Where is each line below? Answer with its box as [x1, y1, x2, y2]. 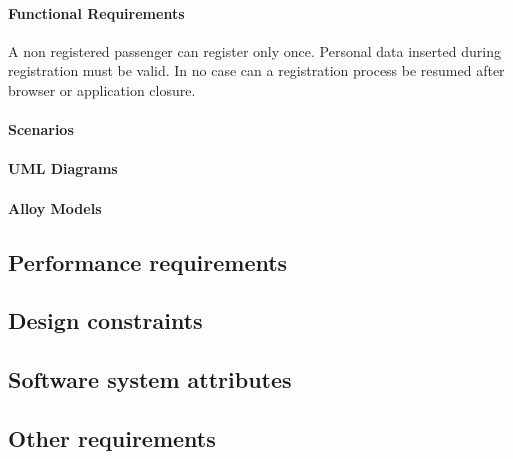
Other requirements [8, 422, 216, 453]
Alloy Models [8, 197, 102, 218]
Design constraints [8, 305, 203, 336]
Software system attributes [8, 364, 292, 395]
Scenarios [8, 119, 74, 140]
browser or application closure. [8, 79, 196, 100]
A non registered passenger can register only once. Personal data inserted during [8, 40, 501, 61]
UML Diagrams [8, 158, 118, 179]
